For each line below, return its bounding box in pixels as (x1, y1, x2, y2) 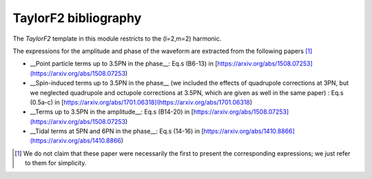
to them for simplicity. (25, 159, 87, 167)
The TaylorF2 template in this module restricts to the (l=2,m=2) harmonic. (12, 34, 222, 43)
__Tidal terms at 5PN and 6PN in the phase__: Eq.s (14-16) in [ (30, 127, 205, 136)
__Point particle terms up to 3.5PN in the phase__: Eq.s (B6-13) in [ (30, 59, 218, 68)
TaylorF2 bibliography (12, 10, 142, 25)
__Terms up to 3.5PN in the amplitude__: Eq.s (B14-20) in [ (30, 107, 194, 116)
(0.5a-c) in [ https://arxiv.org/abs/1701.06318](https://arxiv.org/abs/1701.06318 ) (30, 98, 253, 106)
